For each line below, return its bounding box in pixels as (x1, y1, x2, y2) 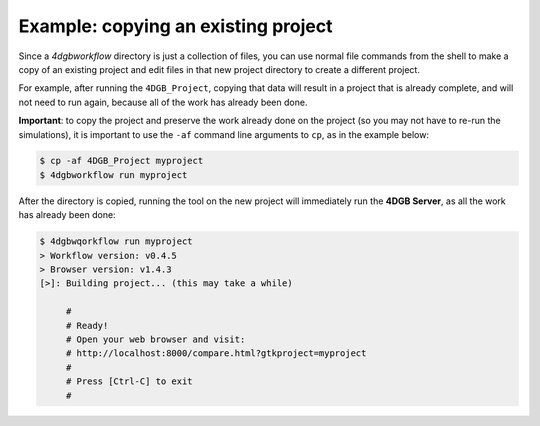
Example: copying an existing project (18, 15, 333, 37)
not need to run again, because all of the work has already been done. (18, 96, 308, 108)
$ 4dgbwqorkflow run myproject (39, 236, 194, 247)
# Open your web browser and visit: (65, 333, 246, 345)
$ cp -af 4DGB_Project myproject (39, 155, 204, 167)
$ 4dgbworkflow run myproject (39, 169, 188, 180)
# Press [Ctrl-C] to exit (65, 376, 194, 387)
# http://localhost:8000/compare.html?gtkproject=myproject (65, 348, 367, 359)
